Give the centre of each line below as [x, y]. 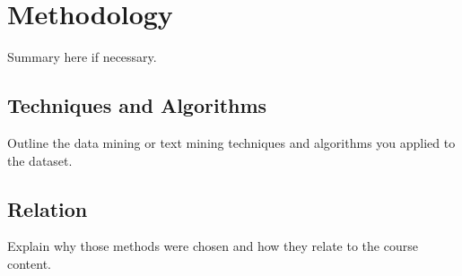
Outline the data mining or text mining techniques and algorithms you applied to [231, 142]
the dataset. [40, 160]
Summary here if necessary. [82, 57]
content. [29, 263]
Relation [48, 208]
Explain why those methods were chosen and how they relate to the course [213, 246]
